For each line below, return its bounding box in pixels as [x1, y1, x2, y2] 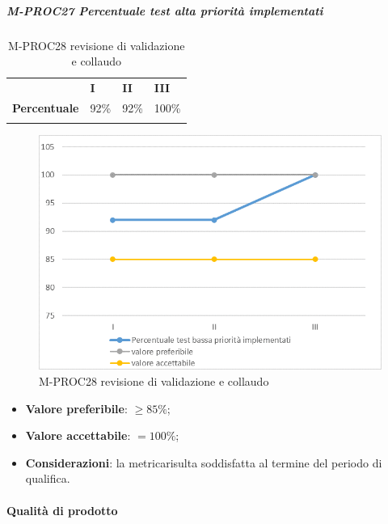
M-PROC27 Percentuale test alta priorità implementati [6, 2, 323, 19]
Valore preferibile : [25, 399, 128, 416]
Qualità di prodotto [6, 501, 118, 518]
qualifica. [25, 470, 70, 487]
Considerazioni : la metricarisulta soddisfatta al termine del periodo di [25, 454, 382, 471]
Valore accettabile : [25, 427, 131, 444]
